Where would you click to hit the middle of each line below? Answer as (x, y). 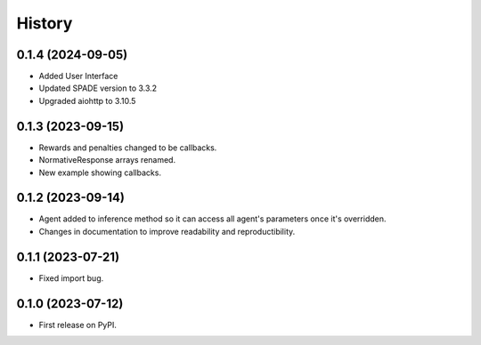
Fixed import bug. (71, 278)
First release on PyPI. (78, 325)
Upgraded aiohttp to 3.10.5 (87, 100)
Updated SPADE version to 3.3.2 (98, 88)
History (45, 23)
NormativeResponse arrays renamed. (107, 160)
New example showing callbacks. (100, 172)
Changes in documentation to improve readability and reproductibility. (167, 231)
